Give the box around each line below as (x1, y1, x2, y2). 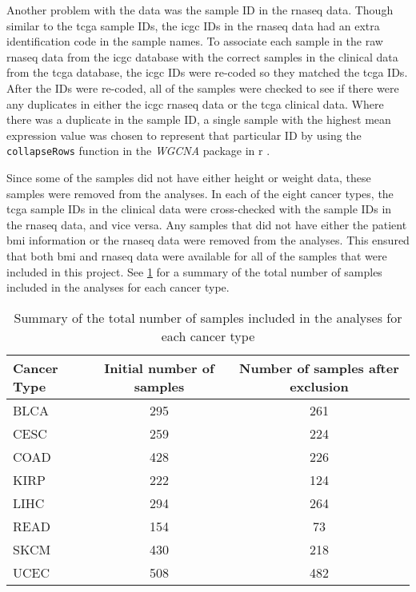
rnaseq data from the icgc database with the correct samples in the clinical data (6, 48, 398, 65)
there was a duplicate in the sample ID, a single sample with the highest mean (6, 111, 391, 128)
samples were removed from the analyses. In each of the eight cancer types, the (6, 185, 394, 201)
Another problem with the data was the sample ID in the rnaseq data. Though (6, 2, 394, 18)
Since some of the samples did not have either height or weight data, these (6, 169, 371, 185)
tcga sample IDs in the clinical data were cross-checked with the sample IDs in (6, 201, 392, 217)
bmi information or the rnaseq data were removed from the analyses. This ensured (6, 232, 410, 248)
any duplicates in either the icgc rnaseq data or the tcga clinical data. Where (6, 95, 384, 112)
